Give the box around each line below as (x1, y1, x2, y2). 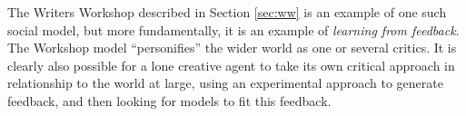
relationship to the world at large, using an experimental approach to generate (7, 73, 443, 92)
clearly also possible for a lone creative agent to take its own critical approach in (7, 55, 455, 74)
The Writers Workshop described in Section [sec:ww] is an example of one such (7, 3, 447, 21)
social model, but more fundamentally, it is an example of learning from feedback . (7, 20, 460, 39)
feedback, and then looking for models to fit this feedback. (7, 91, 332, 110)
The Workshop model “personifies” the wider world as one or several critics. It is (7, 38, 457, 57)
